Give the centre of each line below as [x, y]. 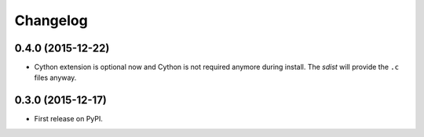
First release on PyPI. [69, 119]
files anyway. [55, 78]
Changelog [51, 20]
